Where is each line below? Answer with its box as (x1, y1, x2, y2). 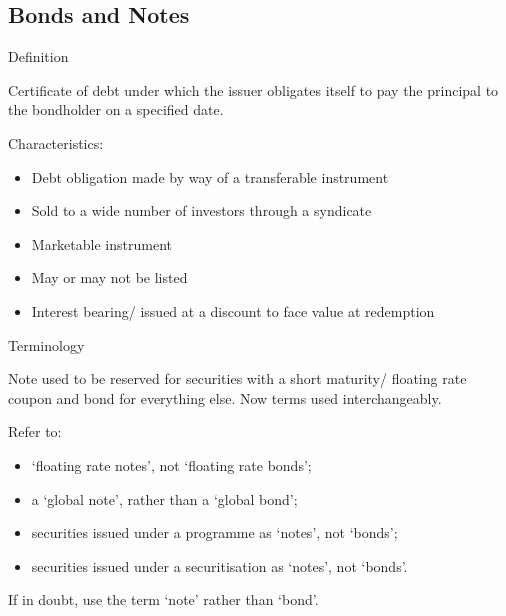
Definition (8, 46, 69, 67)
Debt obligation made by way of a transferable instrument (31, 166, 389, 187)
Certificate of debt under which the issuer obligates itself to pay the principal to (8, 79, 499, 100)
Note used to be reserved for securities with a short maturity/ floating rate (8, 368, 467, 389)
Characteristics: (8, 132, 104, 153)
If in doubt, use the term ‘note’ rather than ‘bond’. (8, 589, 319, 610)
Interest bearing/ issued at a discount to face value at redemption (31, 300, 435, 321)
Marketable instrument (31, 233, 172, 254)
